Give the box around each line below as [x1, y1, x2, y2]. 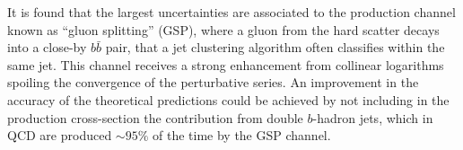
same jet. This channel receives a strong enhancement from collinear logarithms [7, 55, 444, 74]
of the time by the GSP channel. [153, 126, 331, 145]
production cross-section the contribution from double [7, 108, 303, 127]
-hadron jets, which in [312, 108, 433, 127]
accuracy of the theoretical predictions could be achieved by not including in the [7, 90, 450, 109]
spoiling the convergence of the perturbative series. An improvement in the [7, 73, 419, 92]
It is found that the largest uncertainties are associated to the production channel [7, 3, 456, 21]
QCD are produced [7, 126, 112, 145]
